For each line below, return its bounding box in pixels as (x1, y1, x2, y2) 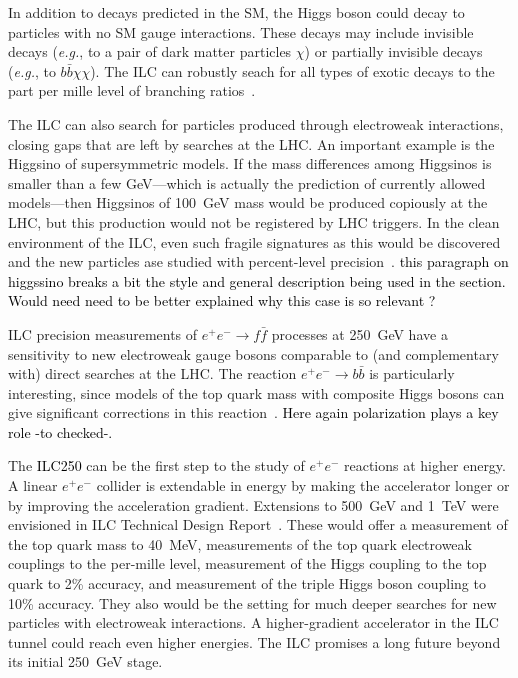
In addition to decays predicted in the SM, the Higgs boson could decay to (8, 2, 465, 22)
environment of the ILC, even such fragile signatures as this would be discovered (8, 231, 501, 252)
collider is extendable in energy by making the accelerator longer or (96, 475, 510, 496)
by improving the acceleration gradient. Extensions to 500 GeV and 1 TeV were (8, 494, 499, 515)
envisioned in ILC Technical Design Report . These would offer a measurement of (8, 514, 508, 535)
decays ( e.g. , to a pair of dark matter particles (8, 41, 292, 62)
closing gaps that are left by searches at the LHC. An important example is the (8, 133, 495, 154)
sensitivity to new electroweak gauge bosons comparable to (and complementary (8, 343, 499, 364)
